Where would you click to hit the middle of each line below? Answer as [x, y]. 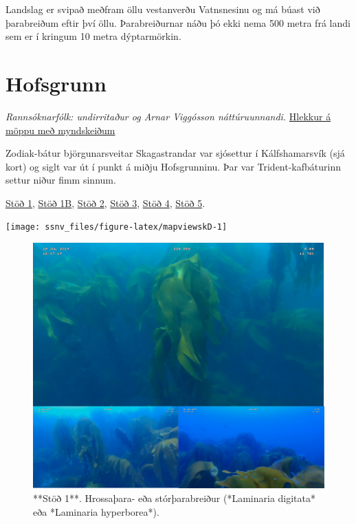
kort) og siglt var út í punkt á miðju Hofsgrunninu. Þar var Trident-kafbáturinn [173, 166]
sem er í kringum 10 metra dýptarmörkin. [93, 36]
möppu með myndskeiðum [60, 130]
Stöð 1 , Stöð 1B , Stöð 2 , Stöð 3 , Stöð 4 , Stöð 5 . [105, 203]
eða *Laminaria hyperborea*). [96, 511]
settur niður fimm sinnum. [61, 180]
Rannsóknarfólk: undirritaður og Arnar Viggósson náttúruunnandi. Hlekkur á [168, 116]
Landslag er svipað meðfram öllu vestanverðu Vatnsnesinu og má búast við [163, 9]
